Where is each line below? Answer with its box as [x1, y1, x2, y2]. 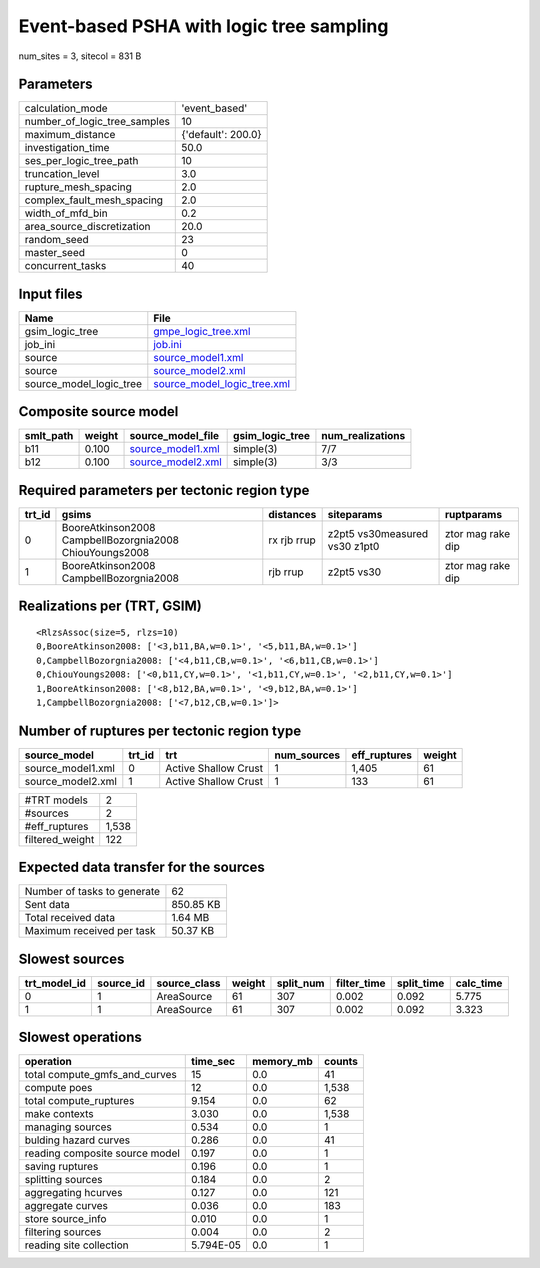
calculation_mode [24, 101, 109, 115]
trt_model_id [24, 976, 87, 990]
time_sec [191, 1055, 235, 1069]
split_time [396, 976, 445, 990]
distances [268, 508, 317, 521]
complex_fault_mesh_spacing [24, 193, 164, 207]
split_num [276, 976, 325, 990]
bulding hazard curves [24, 1133, 130, 1147]
